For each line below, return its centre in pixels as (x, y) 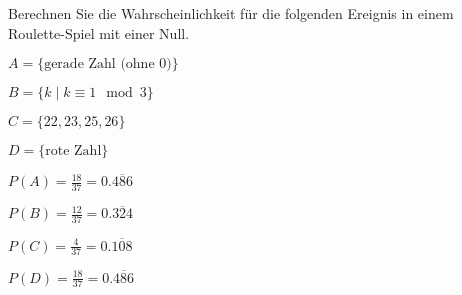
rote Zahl (73, 151)
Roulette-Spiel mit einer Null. (99, 32)
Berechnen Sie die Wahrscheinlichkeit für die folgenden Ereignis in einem (231, 13)
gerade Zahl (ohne (99, 64)
